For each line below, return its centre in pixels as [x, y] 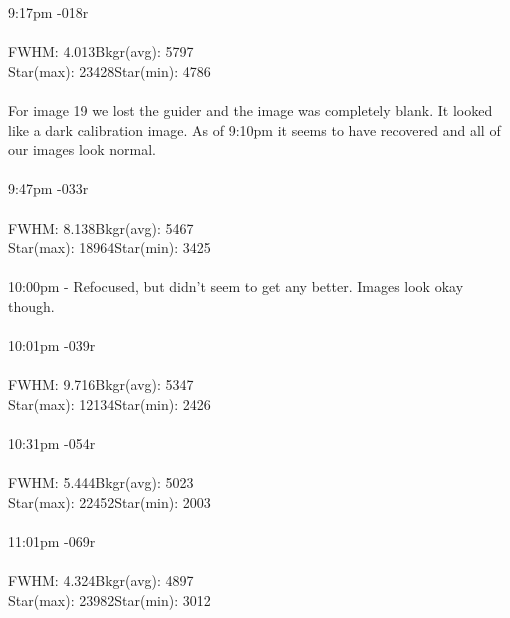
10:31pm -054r [52, 443]
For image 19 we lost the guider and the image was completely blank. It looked [250, 109]
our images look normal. [82, 149]
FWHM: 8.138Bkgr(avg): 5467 [101, 227]
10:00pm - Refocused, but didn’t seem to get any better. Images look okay [236, 286]
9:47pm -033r [48, 188]
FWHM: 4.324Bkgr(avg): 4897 [101, 580]
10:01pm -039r [52, 345]
